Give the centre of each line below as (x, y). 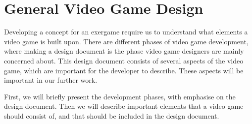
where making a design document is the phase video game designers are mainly (124, 51)
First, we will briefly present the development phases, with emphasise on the (120, 96)
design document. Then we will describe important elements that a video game (124, 106)
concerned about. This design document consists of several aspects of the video (124, 60)
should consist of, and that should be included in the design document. (112, 115)
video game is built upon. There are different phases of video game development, (126, 41)
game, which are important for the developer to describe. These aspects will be (124, 70)
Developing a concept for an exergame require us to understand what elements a (126, 32)
